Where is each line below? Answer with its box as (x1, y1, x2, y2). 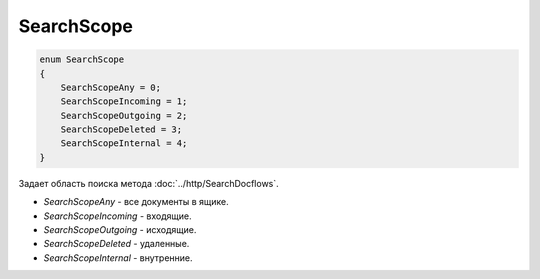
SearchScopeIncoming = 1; (60, 96, 188, 107)
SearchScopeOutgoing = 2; (60, 110, 188, 121)
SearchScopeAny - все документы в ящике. (43, 196, 229, 208)
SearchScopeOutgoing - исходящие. (43, 224, 197, 236)
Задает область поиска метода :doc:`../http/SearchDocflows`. (18, 177, 279, 189)
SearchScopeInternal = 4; (60, 138, 188, 149)
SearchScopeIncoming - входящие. (43, 210, 192, 222)
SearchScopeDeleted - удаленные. (43, 238, 190, 250)
